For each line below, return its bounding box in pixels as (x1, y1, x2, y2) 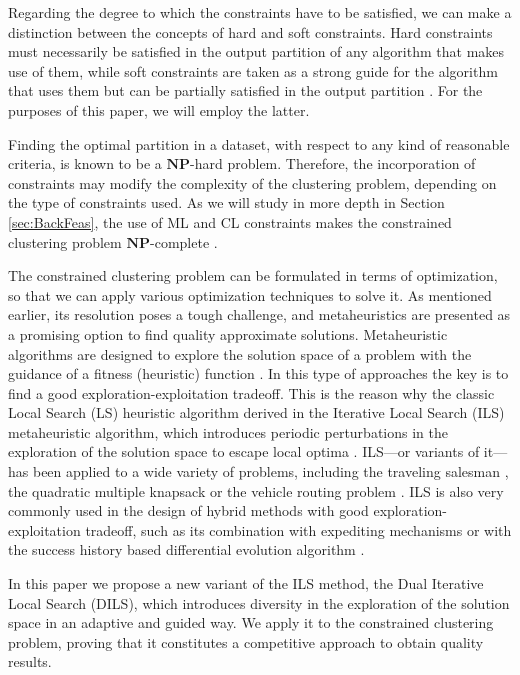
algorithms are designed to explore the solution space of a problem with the (8, 343, 472, 364)
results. (8, 651, 52, 672)
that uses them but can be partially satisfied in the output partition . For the (8, 80, 483, 101)
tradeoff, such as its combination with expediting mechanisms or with (85, 519, 512, 540)
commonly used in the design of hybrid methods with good (8, 500, 369, 521)
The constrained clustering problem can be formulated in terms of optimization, (8, 265, 498, 286)
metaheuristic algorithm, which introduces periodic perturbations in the (8, 421, 448, 442)
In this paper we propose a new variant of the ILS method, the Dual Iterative (8, 573, 484, 594)
